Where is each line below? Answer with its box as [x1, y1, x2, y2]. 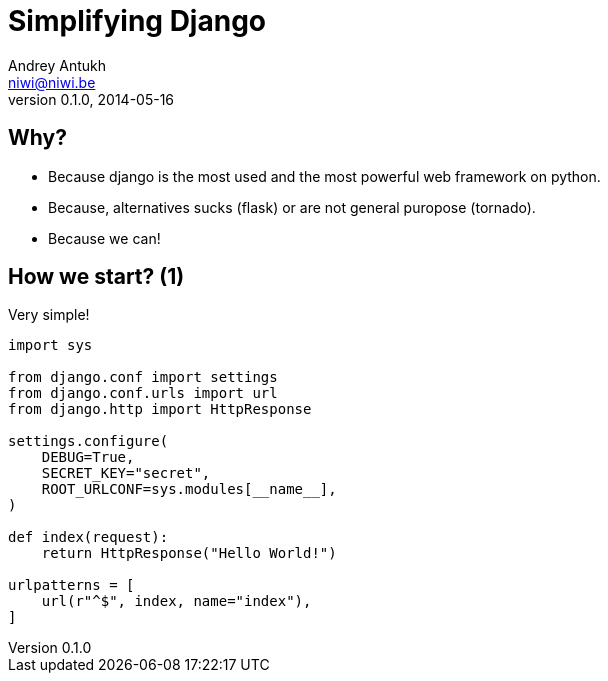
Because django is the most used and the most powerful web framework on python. [48, 167, 601, 185]
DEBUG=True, [41, 449, 135, 466]
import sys [8, 337, 93, 354]
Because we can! [48, 229, 161, 247]
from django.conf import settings [8, 369, 278, 386]
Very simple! [8, 306, 90, 324]
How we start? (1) [8, 264, 185, 290]
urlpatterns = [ [8, 577, 135, 594]
